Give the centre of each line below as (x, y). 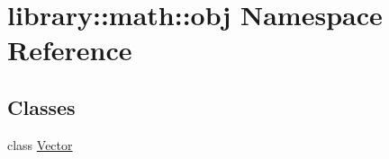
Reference (70, 50)
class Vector (40, 144)
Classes (41, 106)
